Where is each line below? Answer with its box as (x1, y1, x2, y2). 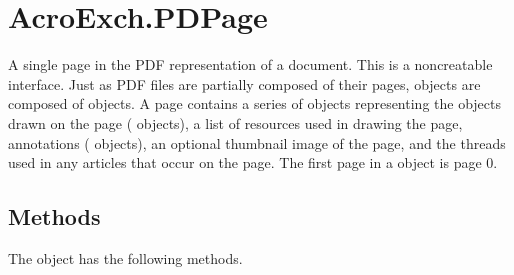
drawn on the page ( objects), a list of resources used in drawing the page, (8, 112, 463, 133)
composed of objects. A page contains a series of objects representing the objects (8, 93, 502, 114)
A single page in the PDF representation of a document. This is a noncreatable (8, 54, 493, 75)
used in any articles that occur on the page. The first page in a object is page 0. (8, 152, 498, 173)
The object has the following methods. (8, 247, 243, 268)
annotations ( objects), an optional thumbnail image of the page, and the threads (8, 132, 506, 153)
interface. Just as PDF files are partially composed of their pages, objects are (8, 73, 481, 94)
